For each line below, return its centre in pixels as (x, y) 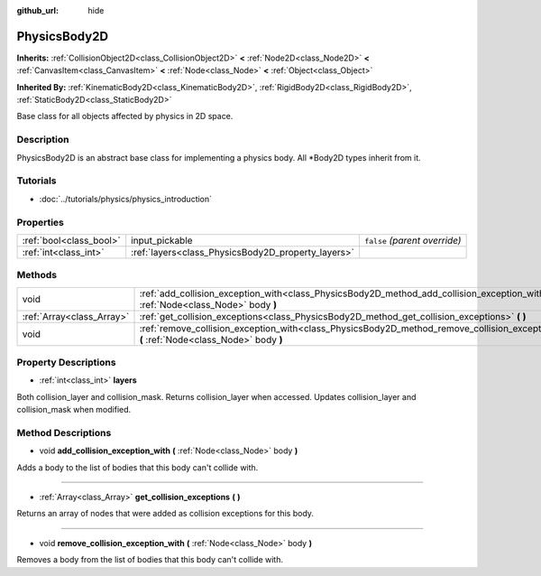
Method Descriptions (64, 432)
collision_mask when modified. (74, 410)
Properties (41, 222)
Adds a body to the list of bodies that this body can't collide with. (138, 467)
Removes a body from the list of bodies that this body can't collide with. (150, 560)
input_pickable (162, 240)
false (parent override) (413, 240)
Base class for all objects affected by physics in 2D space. (125, 116)
